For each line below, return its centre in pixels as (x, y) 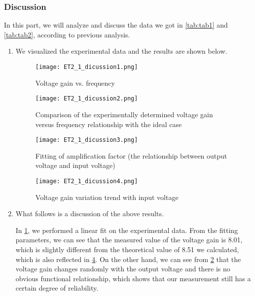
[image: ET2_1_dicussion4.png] (87, 181)
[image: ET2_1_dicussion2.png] (87, 99)
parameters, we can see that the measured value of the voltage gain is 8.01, (129, 240)
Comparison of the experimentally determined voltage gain (124, 114)
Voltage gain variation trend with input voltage (107, 197)
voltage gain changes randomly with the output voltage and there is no (123, 269)
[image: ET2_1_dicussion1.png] (87, 67)
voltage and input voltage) (75, 165)
